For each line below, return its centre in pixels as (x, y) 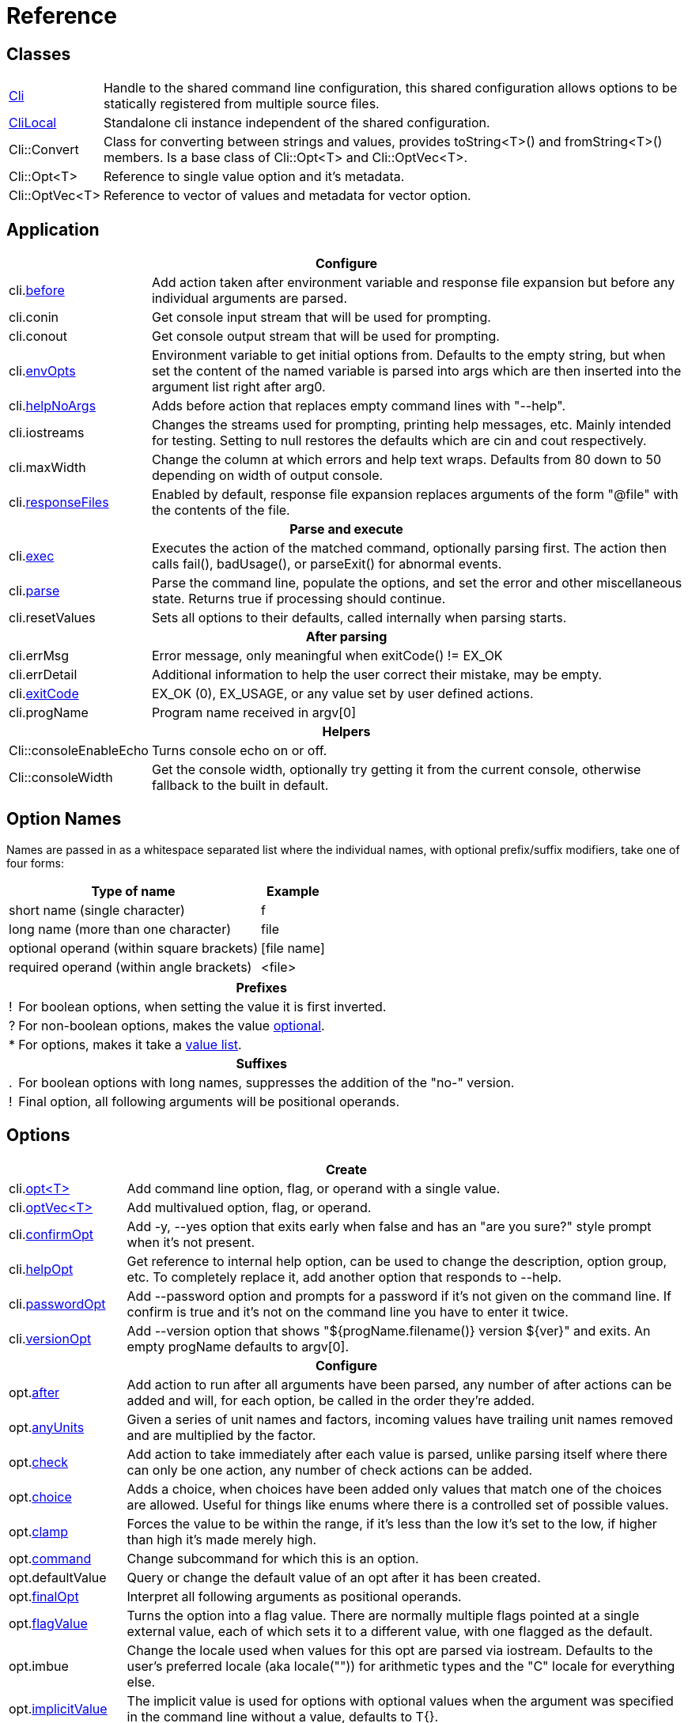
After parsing (346, 637)
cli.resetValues (52, 618)
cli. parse (34, 591)
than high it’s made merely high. (222, 1539)
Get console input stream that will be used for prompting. (321, 317)
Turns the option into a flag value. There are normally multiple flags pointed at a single (383, 1615)
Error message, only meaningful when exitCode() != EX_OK (327, 656)
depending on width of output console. (267, 476)
